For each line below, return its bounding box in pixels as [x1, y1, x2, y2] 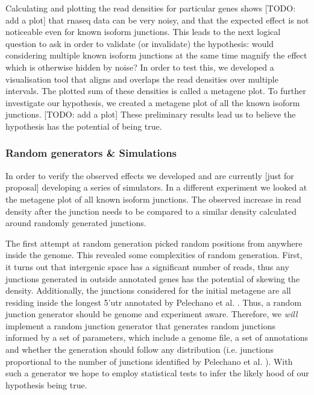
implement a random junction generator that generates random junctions [5, 319, 275, 332]
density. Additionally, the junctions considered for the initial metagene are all [5, 284, 291, 297]
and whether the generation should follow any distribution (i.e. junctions [5, 343, 274, 356]
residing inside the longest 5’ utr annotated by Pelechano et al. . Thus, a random [5, 295, 302, 308]
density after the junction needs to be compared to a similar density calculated [5, 204, 297, 217]
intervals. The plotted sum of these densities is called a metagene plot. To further [5, 84, 306, 97]
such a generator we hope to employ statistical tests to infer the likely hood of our [5, 367, 309, 379]
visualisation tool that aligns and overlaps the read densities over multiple [5, 72, 278, 85]
